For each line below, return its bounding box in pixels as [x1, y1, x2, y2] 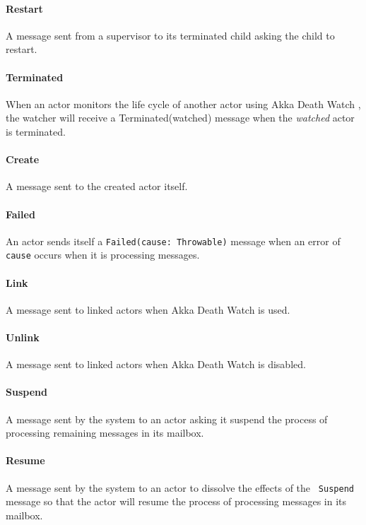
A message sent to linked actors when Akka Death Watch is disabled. [6, 357, 306, 372]
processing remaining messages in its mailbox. [6, 425, 204, 440]
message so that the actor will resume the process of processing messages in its [6, 494, 347, 509]
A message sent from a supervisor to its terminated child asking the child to [6, 28, 335, 42]
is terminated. [6, 124, 66, 138]
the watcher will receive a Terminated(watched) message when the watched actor [6, 110, 355, 125]
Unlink [6, 330, 40, 345]
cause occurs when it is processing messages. [6, 247, 200, 262]
